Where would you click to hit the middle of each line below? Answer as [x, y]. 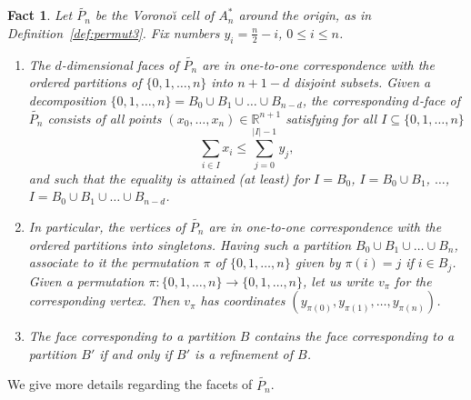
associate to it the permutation [114, 262]
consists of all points [105, 118]
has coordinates [243, 300]
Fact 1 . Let [40, 15]
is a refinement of [244, 353]
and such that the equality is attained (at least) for [169, 178]
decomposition [67, 100]
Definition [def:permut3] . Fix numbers [114, 32]
